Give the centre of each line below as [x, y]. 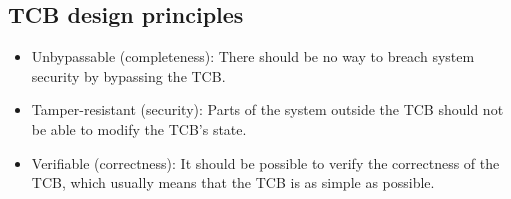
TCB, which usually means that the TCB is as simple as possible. [233, 182]
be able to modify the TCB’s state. [139, 128]
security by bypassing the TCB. [128, 75]
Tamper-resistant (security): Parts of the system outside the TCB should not [267, 109]
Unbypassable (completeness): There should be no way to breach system [253, 56]
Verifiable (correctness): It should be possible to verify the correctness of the [265, 162]
